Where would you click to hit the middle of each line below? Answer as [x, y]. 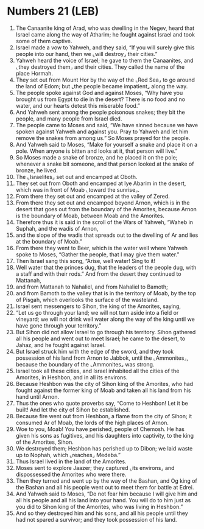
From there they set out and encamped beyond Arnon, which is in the [103, 203]
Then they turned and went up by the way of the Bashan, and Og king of [106, 481]
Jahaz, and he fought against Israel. [61, 345]
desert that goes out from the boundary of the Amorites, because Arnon [106, 209]
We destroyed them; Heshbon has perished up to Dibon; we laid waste [104, 448]
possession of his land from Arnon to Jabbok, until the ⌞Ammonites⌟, [102, 358]
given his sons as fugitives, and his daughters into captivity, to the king [105, 435]
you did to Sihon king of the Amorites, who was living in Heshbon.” [99, 506]
